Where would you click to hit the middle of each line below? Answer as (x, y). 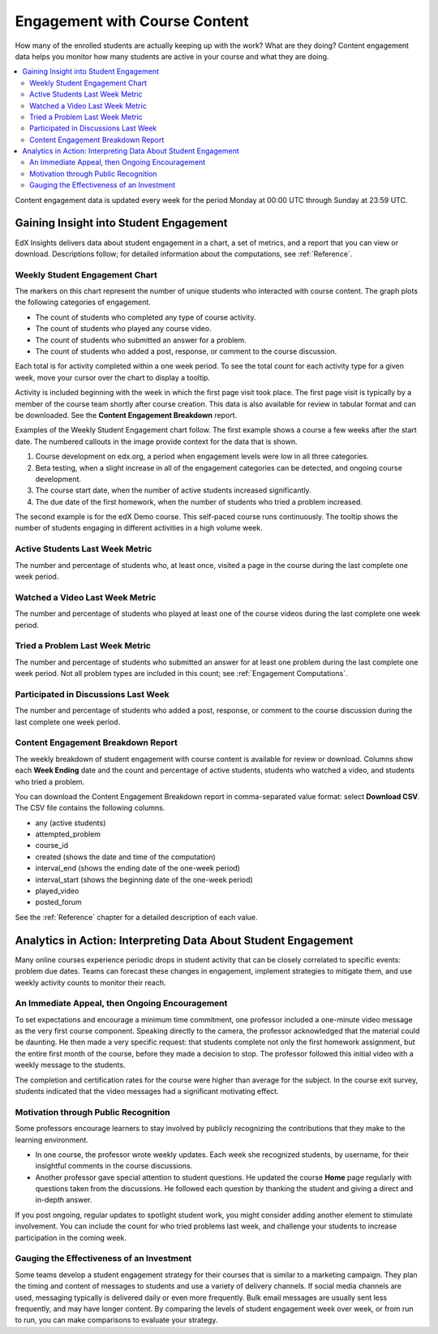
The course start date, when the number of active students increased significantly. (173, 490)
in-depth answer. (64, 1200)
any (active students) (71, 823)
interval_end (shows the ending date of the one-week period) (138, 868)
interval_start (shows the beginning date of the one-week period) (144, 880)
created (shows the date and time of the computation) (126, 857)
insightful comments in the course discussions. (114, 1166)
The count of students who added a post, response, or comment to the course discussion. (186, 351)
